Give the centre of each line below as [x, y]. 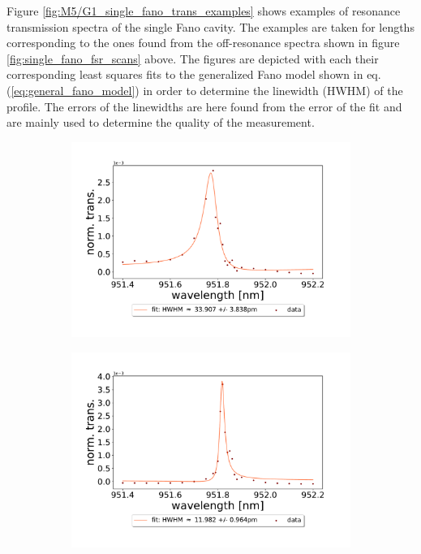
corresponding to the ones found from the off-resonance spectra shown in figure [203, 43]
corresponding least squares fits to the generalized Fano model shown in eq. [194, 74]
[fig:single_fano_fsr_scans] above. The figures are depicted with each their [193, 58]
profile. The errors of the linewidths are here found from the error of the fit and [204, 106]
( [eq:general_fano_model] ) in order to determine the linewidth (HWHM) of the [205, 90]
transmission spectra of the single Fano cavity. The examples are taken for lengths [210, 26]
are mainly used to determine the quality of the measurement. [161, 122]
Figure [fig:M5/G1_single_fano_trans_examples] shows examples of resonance [204, 11]
